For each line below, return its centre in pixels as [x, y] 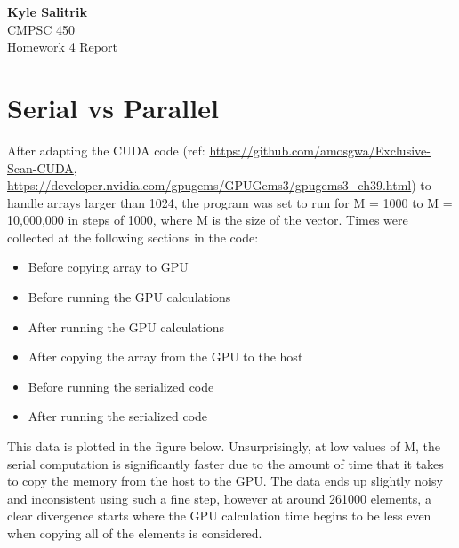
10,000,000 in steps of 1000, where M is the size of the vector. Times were [208, 220]
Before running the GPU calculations [129, 297]
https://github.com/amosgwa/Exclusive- [320, 150]
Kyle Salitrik [47, 12]
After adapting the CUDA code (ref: [106, 150]
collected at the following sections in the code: [133, 237]
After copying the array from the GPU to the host [165, 357]
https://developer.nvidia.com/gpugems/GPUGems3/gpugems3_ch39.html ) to [219, 185]
